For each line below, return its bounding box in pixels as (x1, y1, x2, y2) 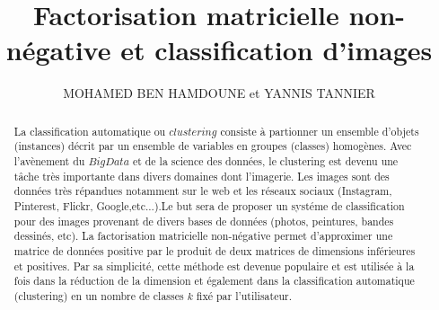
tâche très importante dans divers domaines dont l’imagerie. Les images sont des (13, 168, 390, 183)
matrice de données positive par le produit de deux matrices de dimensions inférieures (13, 243, 416, 258)
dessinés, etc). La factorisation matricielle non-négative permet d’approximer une (13, 228, 393, 244)
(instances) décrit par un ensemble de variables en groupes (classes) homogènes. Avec (13, 138, 412, 154)
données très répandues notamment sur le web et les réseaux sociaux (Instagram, (13, 183, 392, 199)
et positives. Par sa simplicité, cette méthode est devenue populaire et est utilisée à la (13, 258, 415, 273)
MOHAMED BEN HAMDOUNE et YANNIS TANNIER (63, 84, 375, 102)
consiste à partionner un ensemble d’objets (220, 123, 419, 138)
